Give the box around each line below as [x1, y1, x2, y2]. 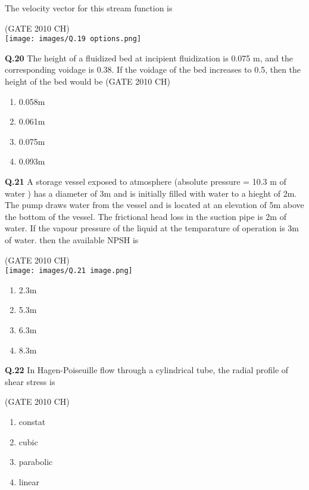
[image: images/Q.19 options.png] [5, 35, 142, 44]
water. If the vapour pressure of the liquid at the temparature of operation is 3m [5, 222, 299, 234]
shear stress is [5, 375, 55, 387]
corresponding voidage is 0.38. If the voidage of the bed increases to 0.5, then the [5, 63, 301, 76]
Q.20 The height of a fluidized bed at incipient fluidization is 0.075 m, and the [5, 51, 293, 64]
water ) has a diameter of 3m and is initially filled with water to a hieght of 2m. [5, 187, 297, 199]
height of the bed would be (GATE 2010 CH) [5, 75, 170, 88]
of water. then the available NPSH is [5, 233, 139, 246]
